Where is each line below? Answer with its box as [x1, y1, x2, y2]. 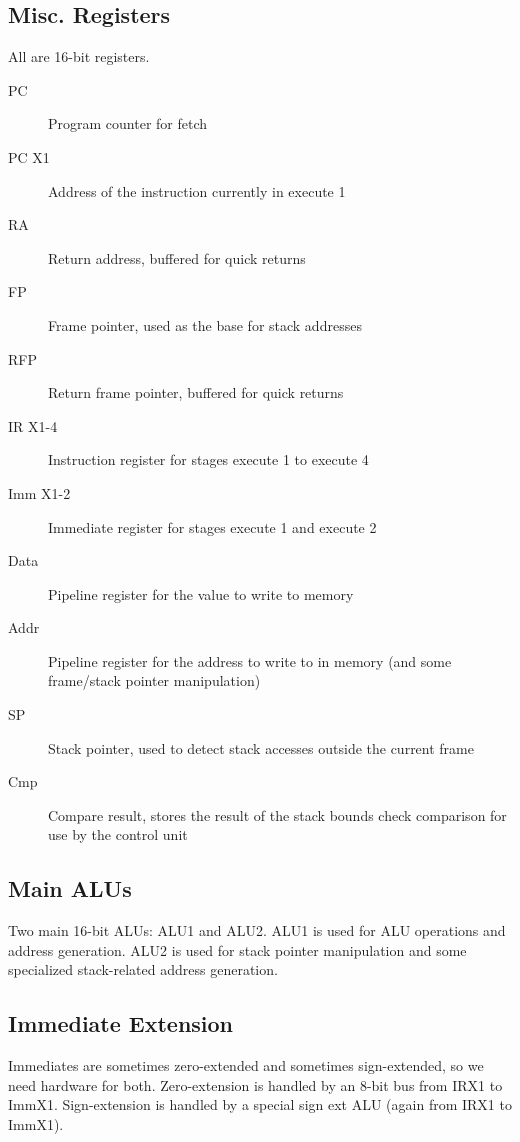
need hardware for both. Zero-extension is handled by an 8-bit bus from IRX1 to [8, 1074, 503, 1095]
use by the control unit [48, 824, 188, 845]
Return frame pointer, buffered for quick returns [48, 382, 344, 403]
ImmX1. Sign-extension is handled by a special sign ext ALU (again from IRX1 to [8, 1094, 512, 1115]
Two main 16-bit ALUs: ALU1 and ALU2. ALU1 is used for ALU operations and [8, 920, 506, 941]
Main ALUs [8, 873, 132, 904]
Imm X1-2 [8, 482, 71, 503]
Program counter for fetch [48, 113, 208, 134]
